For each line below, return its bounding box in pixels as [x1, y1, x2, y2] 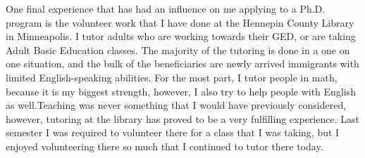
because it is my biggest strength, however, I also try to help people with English [6, 84, 356, 98]
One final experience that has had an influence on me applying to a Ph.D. [6, 1, 326, 15]
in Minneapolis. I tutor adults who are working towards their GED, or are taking [6, 29, 356, 44]
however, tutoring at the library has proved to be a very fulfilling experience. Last [6, 111, 359, 126]
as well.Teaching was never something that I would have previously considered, [6, 98, 347, 112]
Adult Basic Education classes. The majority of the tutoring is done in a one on [6, 42, 350, 57]
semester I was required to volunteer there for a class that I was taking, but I [6, 125, 340, 140]
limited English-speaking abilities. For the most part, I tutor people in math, [6, 70, 338, 84]
